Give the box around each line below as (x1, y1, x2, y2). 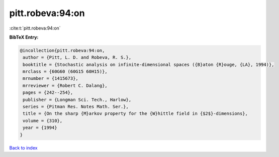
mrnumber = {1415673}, (23, 76, 79, 81)
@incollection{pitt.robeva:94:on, (20, 48, 105, 53)
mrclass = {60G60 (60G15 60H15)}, (23, 69, 108, 75)
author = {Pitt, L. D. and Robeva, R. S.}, (23, 55, 132, 60)
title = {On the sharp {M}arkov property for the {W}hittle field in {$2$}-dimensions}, (23, 111, 248, 116)
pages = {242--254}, (23, 90, 73, 95)
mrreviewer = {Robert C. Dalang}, (23, 83, 108, 88)
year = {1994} (23, 125, 57, 130)
